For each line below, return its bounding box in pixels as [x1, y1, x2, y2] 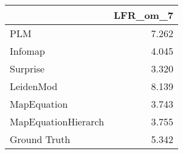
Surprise [10, 61, 45, 75]
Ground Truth [10, 132, 71, 146]
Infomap [10, 44, 45, 58]
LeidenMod [10, 79, 58, 93]
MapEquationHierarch [10, 114, 105, 128]
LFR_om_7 [114, 8, 174, 22]
